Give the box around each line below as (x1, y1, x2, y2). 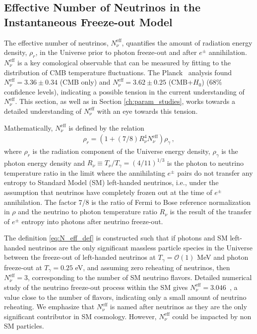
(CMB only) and (60, 77, 111, 87)
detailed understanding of (4, 105, 82, 116)
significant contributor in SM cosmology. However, (4, 311, 157, 321)
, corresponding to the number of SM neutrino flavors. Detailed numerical (28, 272, 252, 283)
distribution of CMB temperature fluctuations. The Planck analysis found (4, 67, 232, 77)
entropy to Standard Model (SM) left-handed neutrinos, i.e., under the (4, 177, 219, 188)
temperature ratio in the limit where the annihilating (4, 167, 165, 178)
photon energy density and (4, 157, 85, 168)
